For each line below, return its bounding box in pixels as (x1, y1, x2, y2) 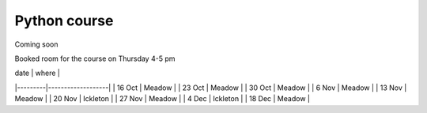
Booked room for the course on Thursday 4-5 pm (14, 54, 176, 63)
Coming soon (14, 40, 59, 49)
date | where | (14, 68, 61, 78)
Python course (14, 12, 114, 29)
